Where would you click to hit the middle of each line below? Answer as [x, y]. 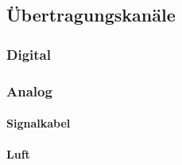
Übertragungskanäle [91, 15]
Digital [29, 54]
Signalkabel [39, 123]
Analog [29, 90]
